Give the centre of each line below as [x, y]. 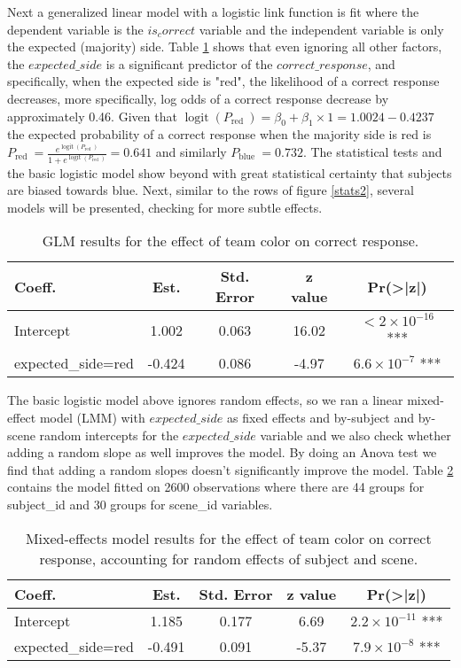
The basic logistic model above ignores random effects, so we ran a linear [205, 400]
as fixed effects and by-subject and [321, 417]
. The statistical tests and [372, 152]
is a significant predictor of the [189, 63]
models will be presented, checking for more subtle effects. [165, 207]
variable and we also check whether [356, 435]
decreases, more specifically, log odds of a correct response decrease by [198, 98]
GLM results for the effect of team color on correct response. [230, 241]
